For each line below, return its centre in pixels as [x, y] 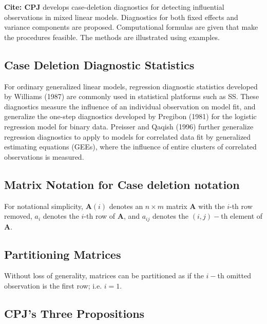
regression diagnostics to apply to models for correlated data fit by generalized [128, 136]
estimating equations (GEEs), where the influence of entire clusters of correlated [130, 147]
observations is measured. [44, 156]
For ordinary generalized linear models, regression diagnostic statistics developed [131, 86]
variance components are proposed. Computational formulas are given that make [131, 27]
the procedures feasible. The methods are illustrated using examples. [112, 37]
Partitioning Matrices [63, 254]
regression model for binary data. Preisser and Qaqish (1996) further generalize [129, 126]
